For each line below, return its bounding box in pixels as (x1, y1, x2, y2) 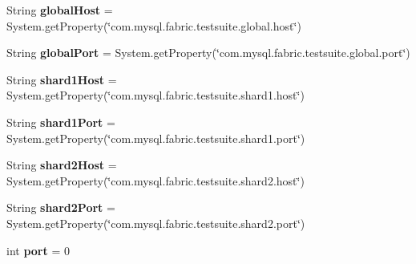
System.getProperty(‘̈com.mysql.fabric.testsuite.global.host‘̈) (6, 17, 301, 34)
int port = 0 (6, 242, 70, 258)
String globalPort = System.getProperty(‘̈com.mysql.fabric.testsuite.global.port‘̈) (6, 44, 410, 61)
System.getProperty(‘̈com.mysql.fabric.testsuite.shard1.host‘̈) (6, 87, 305, 104)
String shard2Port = (6, 199, 115, 216)
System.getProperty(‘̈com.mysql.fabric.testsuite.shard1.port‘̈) (6, 129, 305, 146)
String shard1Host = (6, 71, 117, 87)
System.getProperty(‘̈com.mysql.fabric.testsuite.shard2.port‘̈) (6, 214, 305, 231)
